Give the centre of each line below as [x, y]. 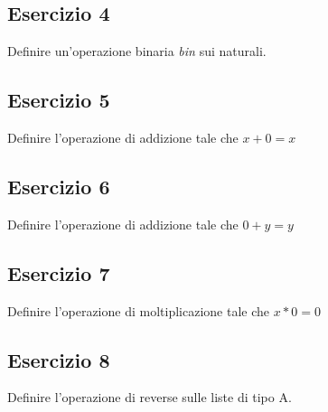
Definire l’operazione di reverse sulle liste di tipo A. [150, 397]
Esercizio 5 [59, 100]
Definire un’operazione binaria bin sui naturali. [137, 51]
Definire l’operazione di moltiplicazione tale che [138, 310]
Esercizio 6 [59, 186]
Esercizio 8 [59, 359]
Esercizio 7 [59, 272]
